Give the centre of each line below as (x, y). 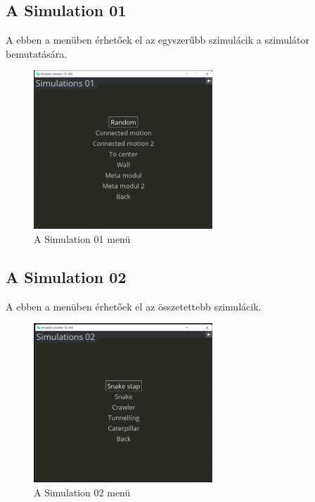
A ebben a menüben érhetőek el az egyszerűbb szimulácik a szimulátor (157, 40)
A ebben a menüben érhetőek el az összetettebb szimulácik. (134, 306)
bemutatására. (37, 53)
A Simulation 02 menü (82, 492)
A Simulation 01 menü (82, 238)
